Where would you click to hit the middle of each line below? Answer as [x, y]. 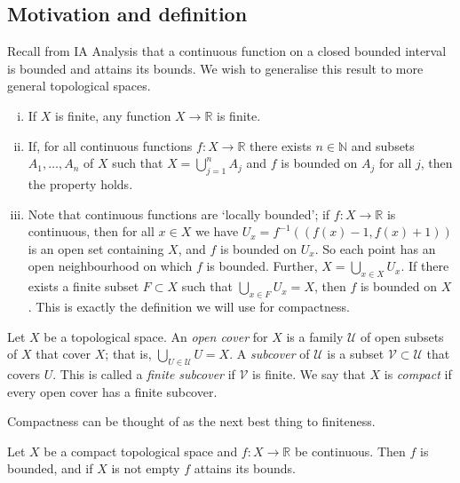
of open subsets [402, 336]
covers [24, 373]
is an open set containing [96, 248]
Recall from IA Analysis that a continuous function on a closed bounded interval [227, 51]
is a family [315, 336]
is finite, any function [113, 115]
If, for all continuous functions [110, 145]
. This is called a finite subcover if [144, 373]
